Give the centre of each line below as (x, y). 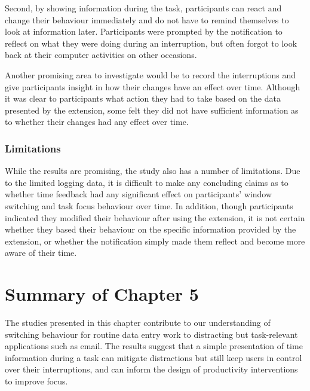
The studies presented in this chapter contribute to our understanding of (138, 323)
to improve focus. (36, 381)
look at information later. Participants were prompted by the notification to (144, 31)
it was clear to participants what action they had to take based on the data (143, 98)
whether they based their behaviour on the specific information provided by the (151, 229)
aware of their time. (41, 253)
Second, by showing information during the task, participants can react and (143, 8)
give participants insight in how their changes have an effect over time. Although (153, 86)
